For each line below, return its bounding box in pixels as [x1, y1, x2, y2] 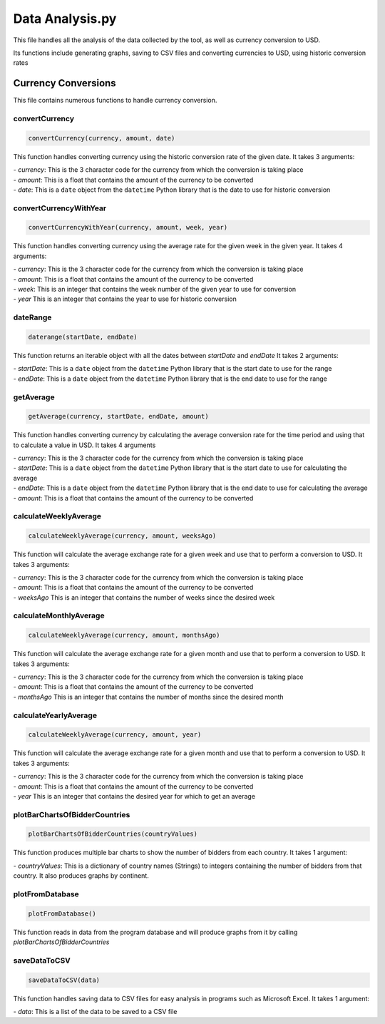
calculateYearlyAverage [13, 710, 98, 720]
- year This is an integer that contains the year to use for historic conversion [13, 295, 237, 303]
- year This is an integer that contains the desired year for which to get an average [13, 792, 256, 800]
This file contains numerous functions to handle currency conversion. [13, 96, 217, 105]
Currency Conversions [13, 77, 117, 89]
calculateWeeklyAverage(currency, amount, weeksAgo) [28, 532, 217, 540]
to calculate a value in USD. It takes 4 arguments [13, 441, 156, 449]
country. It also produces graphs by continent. [13, 871, 149, 880]
